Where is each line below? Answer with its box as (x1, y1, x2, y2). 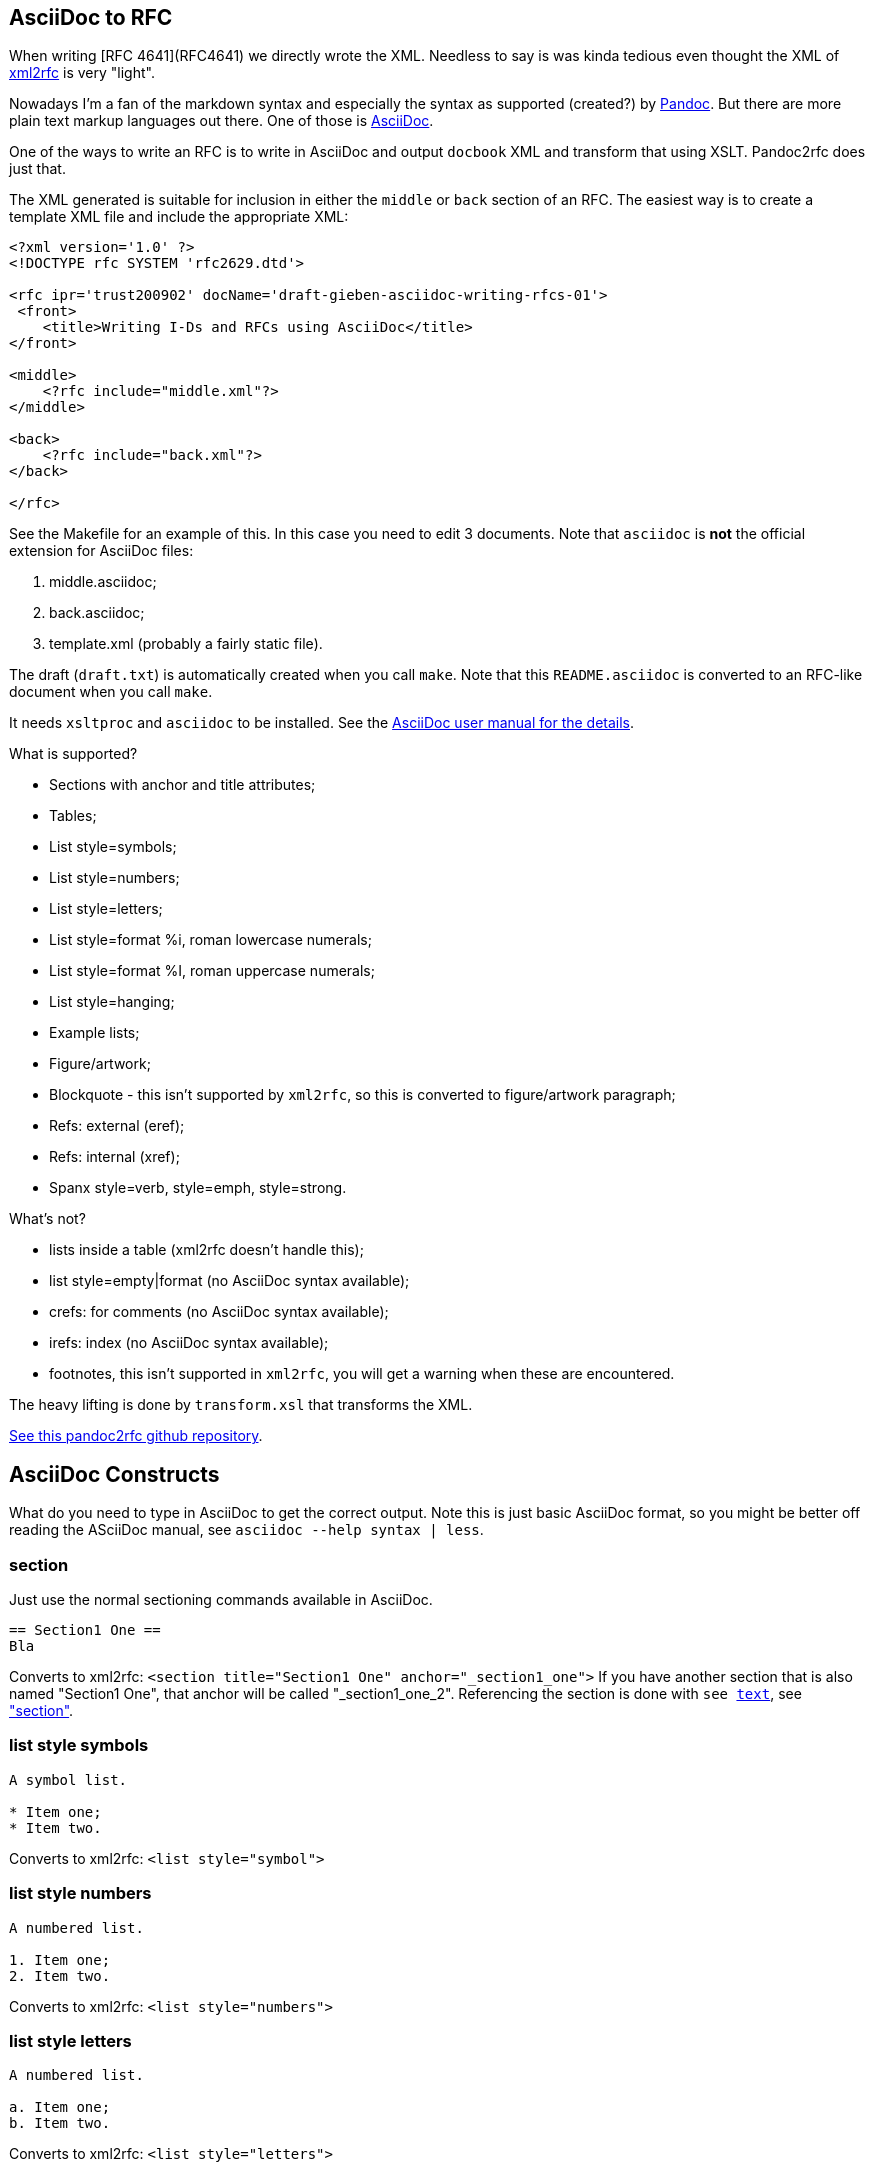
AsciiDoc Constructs (9, 1461, 220, 1487)
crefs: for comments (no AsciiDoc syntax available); (49, 1303, 389, 1321)
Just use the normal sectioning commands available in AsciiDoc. (9, 1591, 433, 1609)
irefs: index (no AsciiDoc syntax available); (49, 1334, 329, 1352)
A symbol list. (9, 1771, 128, 1788)
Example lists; (49, 1024, 140, 1042)
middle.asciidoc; (49, 573, 157, 591)
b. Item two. (9, 2115, 111, 2132)
